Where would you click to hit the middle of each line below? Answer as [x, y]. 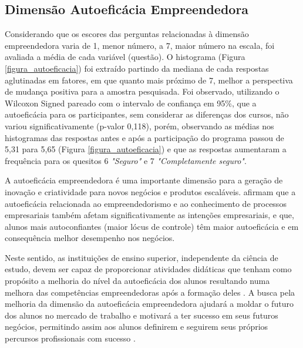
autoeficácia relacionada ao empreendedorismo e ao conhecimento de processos [146, 203]
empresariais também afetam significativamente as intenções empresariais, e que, [149, 215]
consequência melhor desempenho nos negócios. [90, 238]
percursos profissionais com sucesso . [70, 338]
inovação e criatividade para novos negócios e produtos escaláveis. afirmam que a [150, 191]
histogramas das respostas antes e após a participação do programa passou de [144, 137]
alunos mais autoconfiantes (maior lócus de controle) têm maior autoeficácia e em [152, 226]
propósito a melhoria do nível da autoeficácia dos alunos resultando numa [137, 281]
